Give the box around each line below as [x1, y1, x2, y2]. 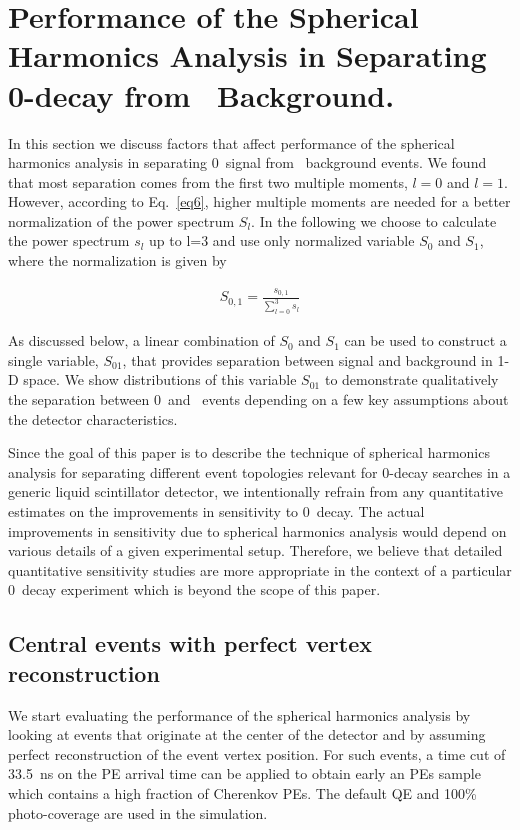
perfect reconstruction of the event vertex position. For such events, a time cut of [8, 743, 506, 764]
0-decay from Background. [8, 74, 395, 115]
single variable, [8, 349, 99, 370]
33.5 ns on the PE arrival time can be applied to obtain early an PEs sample [8, 763, 481, 784]
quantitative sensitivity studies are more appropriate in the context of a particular [8, 559, 512, 580]
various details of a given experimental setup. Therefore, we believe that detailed [8, 540, 503, 561]
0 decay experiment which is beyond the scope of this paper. [8, 579, 381, 600]
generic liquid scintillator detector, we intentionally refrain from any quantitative [8, 481, 504, 502]
